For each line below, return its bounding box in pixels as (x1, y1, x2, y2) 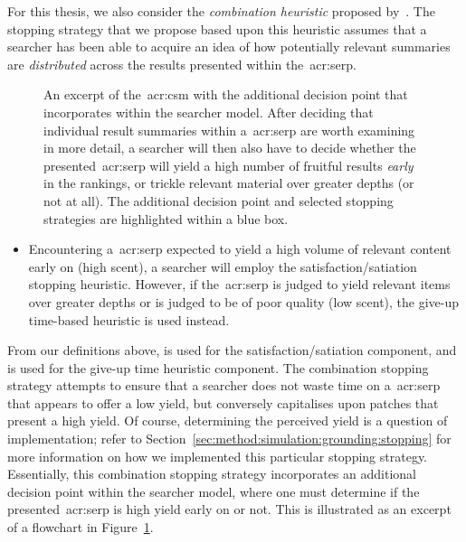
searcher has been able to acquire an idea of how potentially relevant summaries (7, 37, 451, 56)
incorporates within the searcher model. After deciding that (43, 102, 374, 121)
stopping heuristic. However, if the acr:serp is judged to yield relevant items (28, 275, 451, 294)
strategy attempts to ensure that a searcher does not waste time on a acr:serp (7, 376, 441, 395)
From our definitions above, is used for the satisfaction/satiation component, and (7, 341, 457, 360)
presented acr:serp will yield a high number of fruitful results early (43, 155, 414, 174)
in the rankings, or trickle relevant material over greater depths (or (43, 173, 414, 192)
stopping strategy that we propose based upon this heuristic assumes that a (7, 19, 427, 38)
